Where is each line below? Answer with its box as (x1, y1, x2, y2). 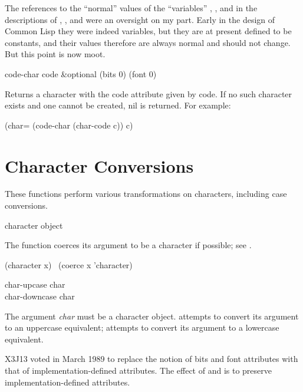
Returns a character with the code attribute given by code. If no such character (5, 87, 292, 100)
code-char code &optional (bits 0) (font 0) (5, 67, 157, 80)
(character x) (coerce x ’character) (5, 258, 133, 271)
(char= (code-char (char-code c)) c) (5, 118, 133, 131)
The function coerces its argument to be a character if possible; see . (5, 239, 252, 251)
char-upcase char (5, 278, 65, 291)
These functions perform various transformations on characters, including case (5, 187, 287, 200)
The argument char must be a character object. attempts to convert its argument (5, 309, 299, 322)
